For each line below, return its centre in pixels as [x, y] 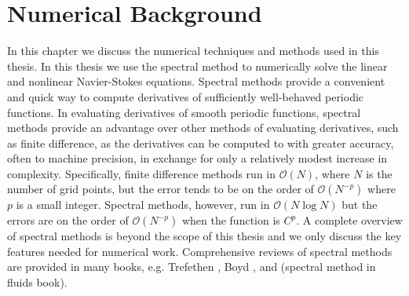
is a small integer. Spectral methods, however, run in [143, 205]
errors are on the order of [68, 220]
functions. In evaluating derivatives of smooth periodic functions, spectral [184, 112]
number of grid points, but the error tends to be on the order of [161, 189]
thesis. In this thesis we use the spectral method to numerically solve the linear [197, 66]
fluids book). [37, 281]
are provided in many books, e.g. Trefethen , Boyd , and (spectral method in [192, 267]
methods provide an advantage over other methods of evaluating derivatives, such [203, 128]
